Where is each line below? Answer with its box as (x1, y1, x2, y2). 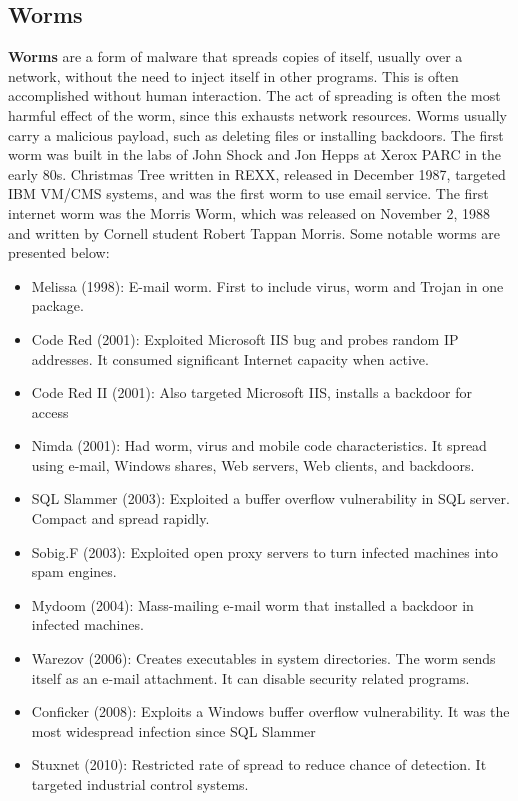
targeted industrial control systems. (31, 774, 249, 795)
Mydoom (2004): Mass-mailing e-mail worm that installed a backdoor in (31, 594, 474, 615)
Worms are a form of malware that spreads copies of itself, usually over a (8, 46, 463, 67)
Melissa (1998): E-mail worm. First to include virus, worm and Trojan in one (31, 275, 504, 296)
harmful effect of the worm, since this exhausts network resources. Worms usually (8, 104, 507, 125)
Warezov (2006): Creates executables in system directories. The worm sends (31, 648, 496, 669)
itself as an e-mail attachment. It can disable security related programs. (31, 667, 470, 688)
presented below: (8, 242, 110, 263)
